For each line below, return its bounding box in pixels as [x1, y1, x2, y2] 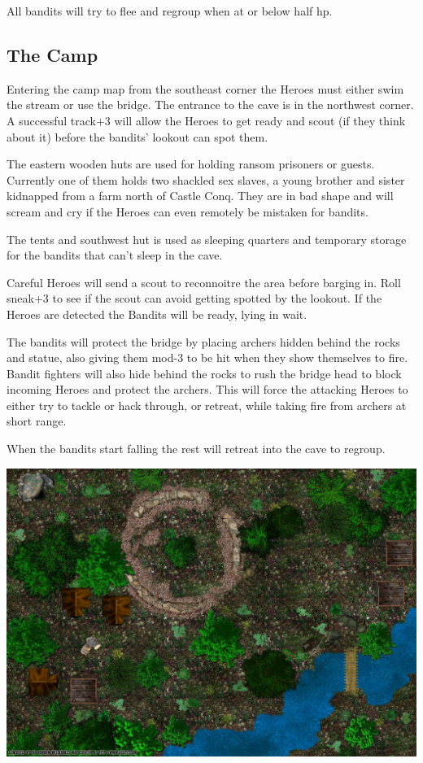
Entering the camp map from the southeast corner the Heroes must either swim [7, 80, 404, 97]
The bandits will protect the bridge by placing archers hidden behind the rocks [7, 333, 400, 350]
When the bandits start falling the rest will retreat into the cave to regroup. [7, 440, 386, 457]
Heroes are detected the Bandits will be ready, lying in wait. [7, 305, 307, 322]
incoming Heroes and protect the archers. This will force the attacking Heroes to [7, 381, 408, 398]
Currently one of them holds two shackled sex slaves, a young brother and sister [7, 171, 405, 188]
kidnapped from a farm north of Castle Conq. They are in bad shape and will [7, 187, 394, 204]
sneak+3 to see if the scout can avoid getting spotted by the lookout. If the [7, 290, 382, 307]
